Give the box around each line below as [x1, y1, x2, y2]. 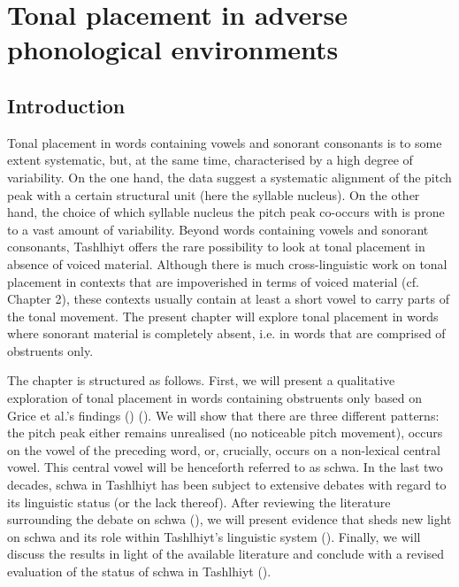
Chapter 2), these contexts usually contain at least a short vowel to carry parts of [7, 290, 449, 308]
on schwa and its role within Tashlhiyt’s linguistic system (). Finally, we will [7, 527, 421, 545]
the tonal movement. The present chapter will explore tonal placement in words [7, 306, 439, 325]
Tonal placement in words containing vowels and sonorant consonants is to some [7, 133, 442, 151]
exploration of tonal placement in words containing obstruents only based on [7, 389, 423, 407]
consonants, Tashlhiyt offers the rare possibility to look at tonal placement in [7, 237, 425, 256]
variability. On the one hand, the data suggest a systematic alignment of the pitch [7, 167, 452, 186]
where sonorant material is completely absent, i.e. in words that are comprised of [7, 324, 446, 343]
